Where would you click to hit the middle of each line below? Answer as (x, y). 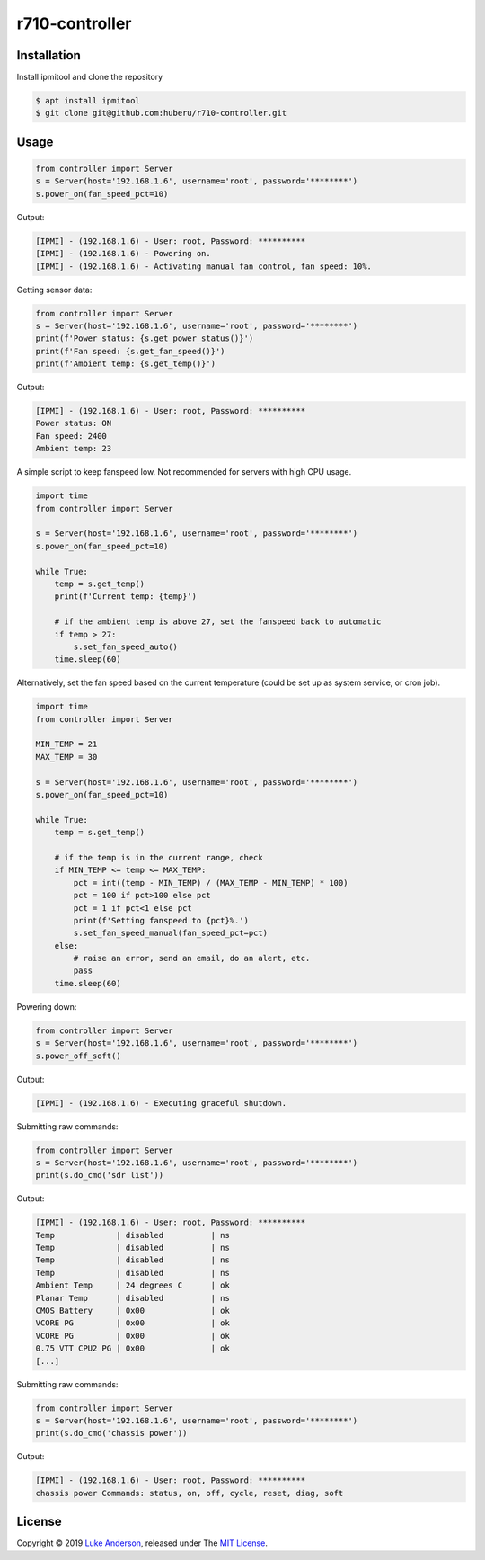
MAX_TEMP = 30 (66, 757)
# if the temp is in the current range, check (159, 857)
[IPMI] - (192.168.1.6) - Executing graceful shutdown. (161, 1103)
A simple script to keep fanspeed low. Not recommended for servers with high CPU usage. (184, 472)
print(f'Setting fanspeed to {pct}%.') (161, 920)
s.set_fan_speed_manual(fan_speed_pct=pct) (171, 933)
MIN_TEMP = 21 (66, 744)
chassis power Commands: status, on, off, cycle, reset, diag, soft (190, 1493)
